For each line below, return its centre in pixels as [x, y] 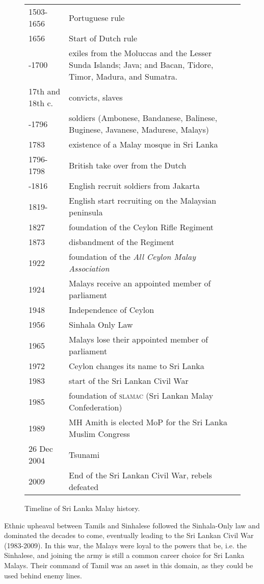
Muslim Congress [99, 434]
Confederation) [96, 407]
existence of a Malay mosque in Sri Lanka [143, 144]
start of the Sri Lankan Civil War [129, 381]
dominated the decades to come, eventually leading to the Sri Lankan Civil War [129, 535]
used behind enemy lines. [43, 575]
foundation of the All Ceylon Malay [132, 257]
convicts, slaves [96, 97]
